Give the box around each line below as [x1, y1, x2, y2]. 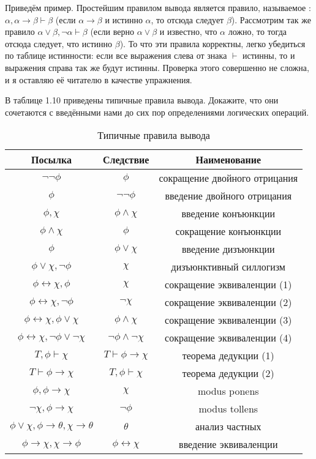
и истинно [105, 13, 143, 26]
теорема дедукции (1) [182, 348, 274, 363]
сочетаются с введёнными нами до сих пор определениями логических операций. [5, 105, 309, 118]
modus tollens [198, 401, 258, 416]
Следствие [102, 152, 149, 167]
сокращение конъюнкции [175, 224, 282, 239]
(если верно [90, 25, 134, 38]
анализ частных [195, 419, 261, 434]
